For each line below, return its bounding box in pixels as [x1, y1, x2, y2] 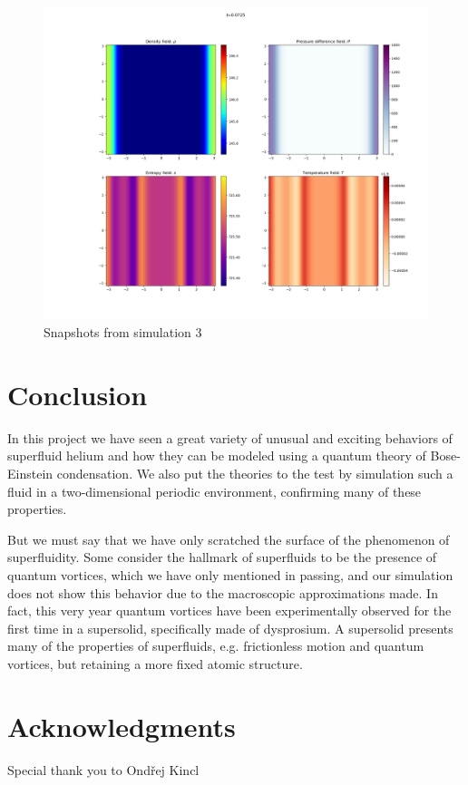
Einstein [7, 464, 54, 482]
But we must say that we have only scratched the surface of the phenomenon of [7, 529, 450, 548]
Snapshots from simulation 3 [44, 323, 202, 342]
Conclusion [7, 375, 148, 412]
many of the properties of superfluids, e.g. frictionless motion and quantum [7, 636, 424, 655]
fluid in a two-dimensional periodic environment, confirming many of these [7, 481, 422, 500]
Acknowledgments [7, 707, 236, 744]
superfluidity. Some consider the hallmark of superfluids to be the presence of [7, 548, 437, 567]
